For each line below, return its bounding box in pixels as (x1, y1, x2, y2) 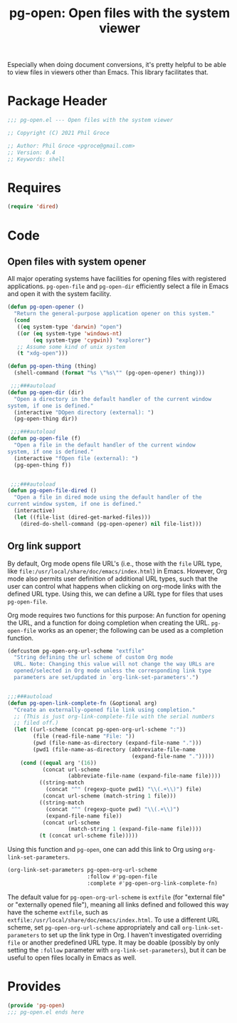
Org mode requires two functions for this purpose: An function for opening (7, 611, 226, 619)
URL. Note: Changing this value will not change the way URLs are (14, 661, 215, 668)
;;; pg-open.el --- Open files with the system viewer (7, 116, 174, 124)
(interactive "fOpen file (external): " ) (14, 454, 139, 462)
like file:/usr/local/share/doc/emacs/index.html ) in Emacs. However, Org (7, 566, 228, 575)
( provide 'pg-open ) (7, 1002, 65, 1009)
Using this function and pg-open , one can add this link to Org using (7, 845, 201, 854)
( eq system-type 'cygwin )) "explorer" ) (33, 337, 152, 344)
